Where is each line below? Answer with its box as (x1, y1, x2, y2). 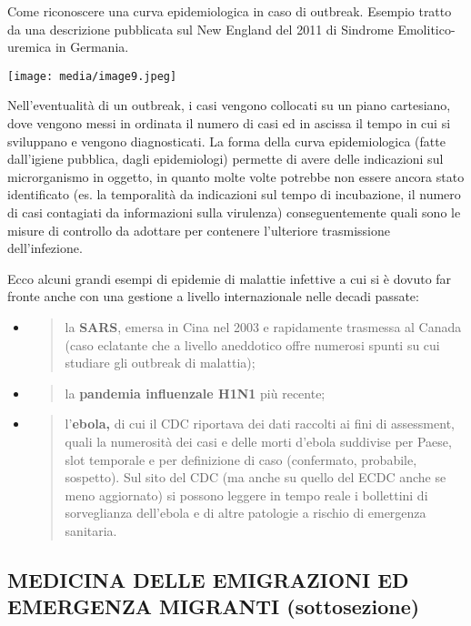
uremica (7, 37, 52, 56)
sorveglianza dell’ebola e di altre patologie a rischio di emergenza (65, 503, 426, 522)
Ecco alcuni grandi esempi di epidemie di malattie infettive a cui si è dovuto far (7, 268, 452, 288)
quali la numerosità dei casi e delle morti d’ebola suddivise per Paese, (65, 431, 452, 450)
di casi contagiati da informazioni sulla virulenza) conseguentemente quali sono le (7, 203, 461, 221)
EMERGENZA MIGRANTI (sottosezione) (7, 592, 420, 621)
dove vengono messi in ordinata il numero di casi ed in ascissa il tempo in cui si (7, 114, 451, 133)
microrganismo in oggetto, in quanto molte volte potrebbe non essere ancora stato (7, 167, 465, 186)
